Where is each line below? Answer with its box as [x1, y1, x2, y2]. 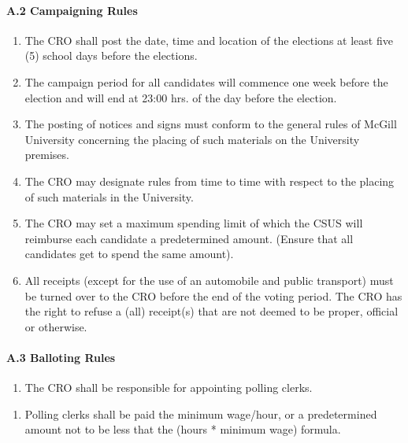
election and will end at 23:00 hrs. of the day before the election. [24, 89, 337, 105]
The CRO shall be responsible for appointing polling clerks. [24, 379, 313, 396]
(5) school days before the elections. [24, 47, 198, 64]
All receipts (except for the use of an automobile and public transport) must [24, 271, 394, 288]
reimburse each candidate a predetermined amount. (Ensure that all [24, 230, 354, 246]
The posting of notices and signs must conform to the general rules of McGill [24, 116, 397, 132]
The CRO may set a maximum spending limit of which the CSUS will [24, 215, 363, 231]
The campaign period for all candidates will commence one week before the [24, 73, 388, 90]
